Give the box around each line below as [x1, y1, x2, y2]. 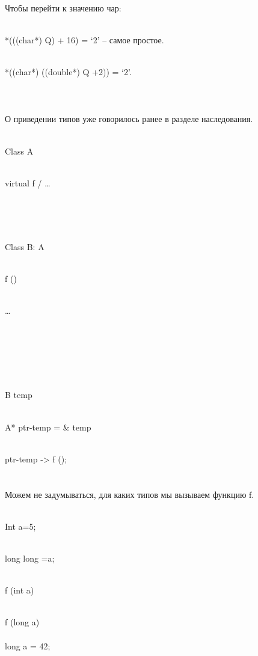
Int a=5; [5, 520, 36, 532]
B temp [5, 388, 32, 401]
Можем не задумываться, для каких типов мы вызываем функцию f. [5, 488, 254, 500]
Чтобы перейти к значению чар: [5, 1, 121, 14]
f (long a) [5, 616, 40, 628]
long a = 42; [5, 639, 51, 652]
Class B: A [5, 241, 45, 253]
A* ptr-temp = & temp [5, 420, 91, 433]
